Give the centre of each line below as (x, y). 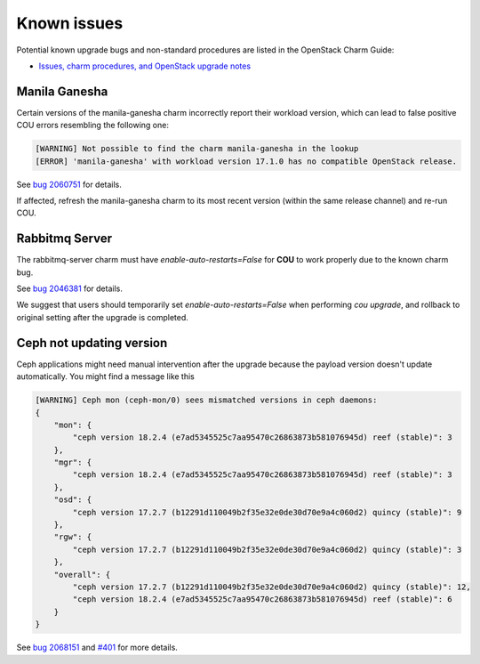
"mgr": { (73, 462)
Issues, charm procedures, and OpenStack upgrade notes (145, 66)
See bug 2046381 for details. (70, 288)
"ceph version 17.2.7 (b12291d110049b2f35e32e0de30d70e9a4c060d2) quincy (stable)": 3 (267, 549)
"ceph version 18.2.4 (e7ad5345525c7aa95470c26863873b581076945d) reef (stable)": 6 (262, 599)
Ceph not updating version (92, 343)
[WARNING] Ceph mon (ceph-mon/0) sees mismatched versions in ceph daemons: (206, 400)
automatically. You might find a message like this (106, 377)
